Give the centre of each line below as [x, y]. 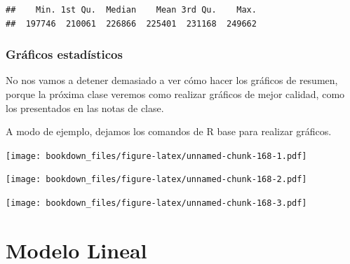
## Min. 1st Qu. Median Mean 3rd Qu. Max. [131, 10]
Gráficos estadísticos [64, 54]
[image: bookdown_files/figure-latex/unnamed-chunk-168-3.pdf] [156, 203]
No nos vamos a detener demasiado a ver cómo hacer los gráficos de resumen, [172, 80]
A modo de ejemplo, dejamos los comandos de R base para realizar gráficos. [169, 131]
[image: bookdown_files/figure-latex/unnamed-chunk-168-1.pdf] [156, 156]
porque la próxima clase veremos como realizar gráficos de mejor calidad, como [175, 94]
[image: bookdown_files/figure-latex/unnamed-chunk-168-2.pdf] [156, 180]
